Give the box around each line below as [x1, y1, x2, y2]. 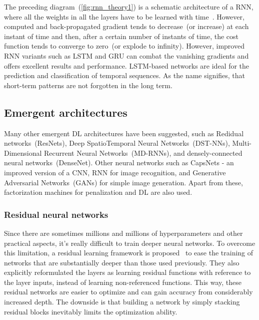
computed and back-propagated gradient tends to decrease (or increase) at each [4, 21, 249, 32]
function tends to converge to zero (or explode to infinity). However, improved [4, 41, 244, 51]
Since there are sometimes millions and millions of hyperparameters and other [4, 227, 243, 238]
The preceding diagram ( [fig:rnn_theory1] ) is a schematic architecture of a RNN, [4, 2, 253, 12]
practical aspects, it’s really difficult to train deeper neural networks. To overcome [4, 237, 255, 248]
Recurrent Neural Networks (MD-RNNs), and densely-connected [43, 147, 242, 158]
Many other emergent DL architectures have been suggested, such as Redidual [4, 128, 244, 138]
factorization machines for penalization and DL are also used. [4, 187, 192, 197]
